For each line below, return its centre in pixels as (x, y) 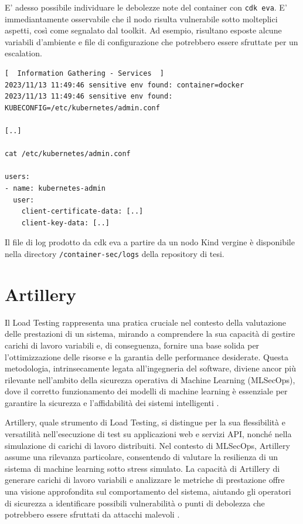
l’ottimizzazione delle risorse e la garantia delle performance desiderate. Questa (147, 356)
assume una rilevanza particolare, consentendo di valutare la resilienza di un (142, 457)
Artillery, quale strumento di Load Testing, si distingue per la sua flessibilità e (145, 422)
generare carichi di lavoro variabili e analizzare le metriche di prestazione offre (145, 480)
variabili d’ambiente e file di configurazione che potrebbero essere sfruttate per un (151, 41)
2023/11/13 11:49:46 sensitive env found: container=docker (125, 85)
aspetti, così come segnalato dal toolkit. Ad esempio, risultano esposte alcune (143, 30)
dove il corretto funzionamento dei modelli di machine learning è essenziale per (146, 391)
